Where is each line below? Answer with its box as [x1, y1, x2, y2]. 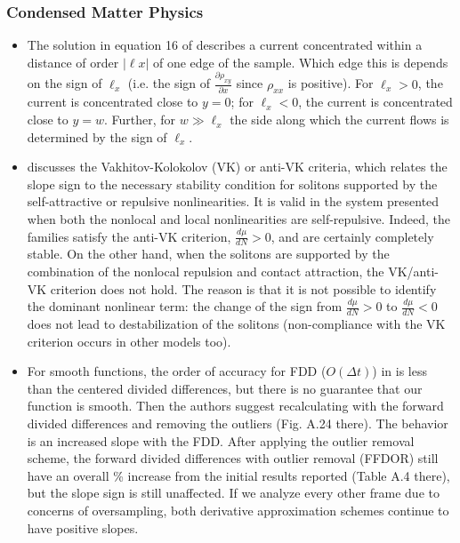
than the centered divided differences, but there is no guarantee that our [27, 379, 423, 397]
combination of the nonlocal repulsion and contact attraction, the [27, 262, 384, 281]
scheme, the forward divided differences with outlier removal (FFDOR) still [27, 449, 439, 467]
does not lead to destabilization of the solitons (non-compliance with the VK [27, 315, 446, 333]
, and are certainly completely [270, 227, 434, 245]
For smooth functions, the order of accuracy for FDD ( [27, 362, 327, 380]
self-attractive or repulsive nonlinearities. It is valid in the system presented [27, 192, 440, 211]
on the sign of [27, 74, 102, 92]
